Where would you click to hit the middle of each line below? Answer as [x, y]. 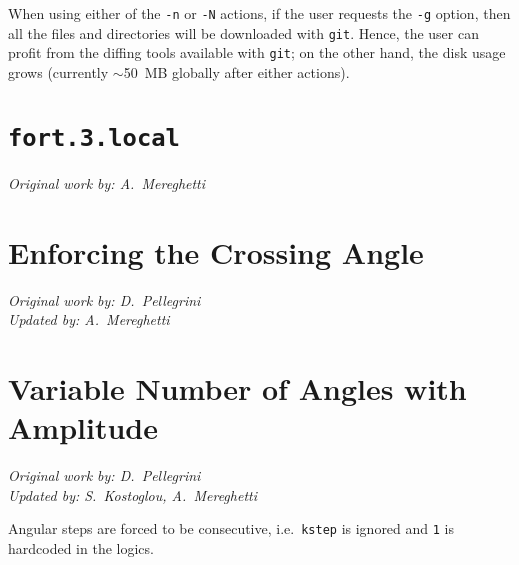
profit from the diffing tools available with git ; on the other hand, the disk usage [257, 52]
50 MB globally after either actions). [236, 71]
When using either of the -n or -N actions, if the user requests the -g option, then [259, 13]
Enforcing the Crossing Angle [216, 251]
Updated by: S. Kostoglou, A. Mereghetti [132, 494]
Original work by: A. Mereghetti [107, 182]
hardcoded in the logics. [81, 547]
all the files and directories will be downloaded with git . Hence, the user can [243, 32]
